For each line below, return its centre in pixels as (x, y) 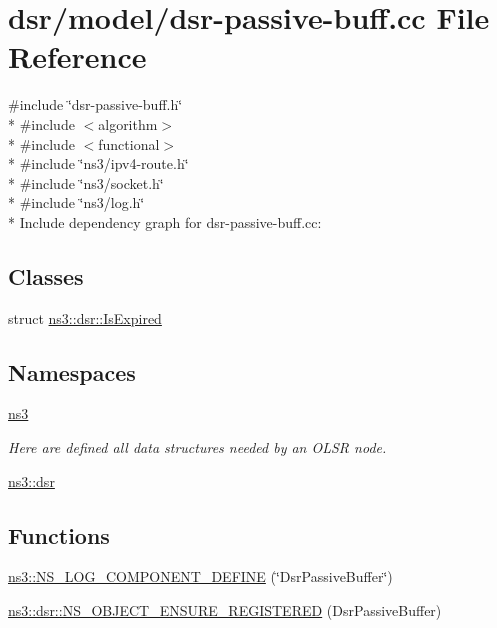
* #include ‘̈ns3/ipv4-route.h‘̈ (98, 163)
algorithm (128, 123)
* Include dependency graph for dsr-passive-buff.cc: (165, 221)
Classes (46, 275)
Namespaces (72, 371)
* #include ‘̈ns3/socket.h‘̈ (86, 182)
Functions (59, 534)
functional (129, 143)
